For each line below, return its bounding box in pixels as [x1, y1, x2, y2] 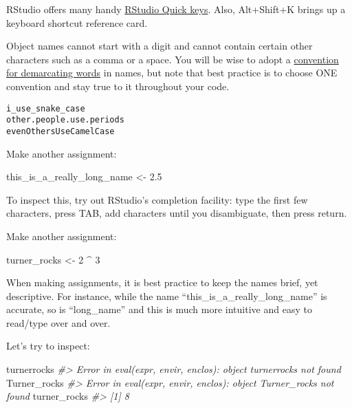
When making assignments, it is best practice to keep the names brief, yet [6, 275, 318, 290]
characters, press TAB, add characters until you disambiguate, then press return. [6, 206, 347, 220]
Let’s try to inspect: [6, 339, 90, 353]
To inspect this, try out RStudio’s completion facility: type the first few [6, 192, 308, 206]
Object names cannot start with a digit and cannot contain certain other [6, 39, 313, 53]
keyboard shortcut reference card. [6, 15, 148, 30]
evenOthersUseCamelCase [6, 126, 115, 136]
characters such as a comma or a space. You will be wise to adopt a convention [6, 52, 339, 66]
